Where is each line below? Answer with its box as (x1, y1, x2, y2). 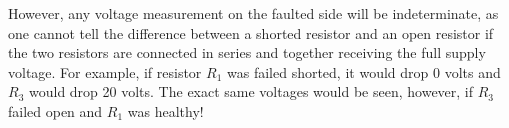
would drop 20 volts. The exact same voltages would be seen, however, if (28, 81, 474, 102)
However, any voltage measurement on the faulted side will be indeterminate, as (8, 3, 499, 23)
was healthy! (127, 100, 204, 121)
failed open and (8, 100, 103, 121)
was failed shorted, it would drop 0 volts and (227, 61, 501, 82)
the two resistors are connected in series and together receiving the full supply (8, 42, 486, 63)
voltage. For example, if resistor (8, 61, 202, 82)
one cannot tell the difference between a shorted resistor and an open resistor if (8, 22, 494, 43)
